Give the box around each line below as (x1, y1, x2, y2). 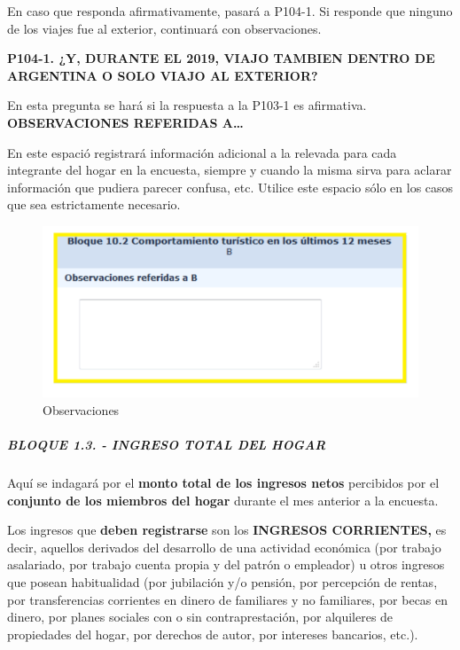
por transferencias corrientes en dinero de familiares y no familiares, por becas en (7, 590, 448, 608)
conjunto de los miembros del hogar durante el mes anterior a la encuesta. (7, 490, 439, 509)
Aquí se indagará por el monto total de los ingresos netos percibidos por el (7, 474, 440, 492)
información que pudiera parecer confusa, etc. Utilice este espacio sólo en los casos (7, 177, 454, 196)
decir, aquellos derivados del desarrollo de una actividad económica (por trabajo (7, 537, 441, 556)
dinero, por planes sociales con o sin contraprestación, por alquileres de (7, 607, 394, 626)
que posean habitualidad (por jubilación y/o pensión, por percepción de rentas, (7, 573, 438, 591)
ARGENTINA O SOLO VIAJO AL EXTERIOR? (7, 66, 318, 84)
